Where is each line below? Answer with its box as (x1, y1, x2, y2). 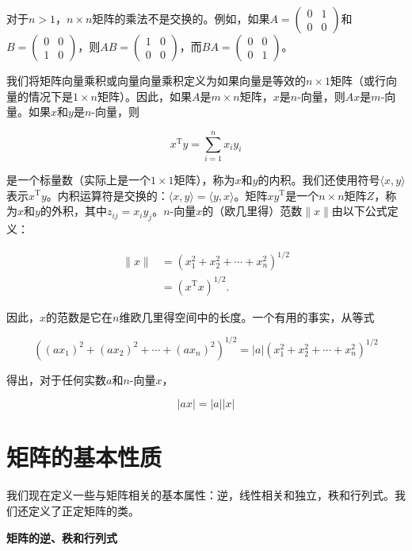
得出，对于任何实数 (6, 371, 106, 387)
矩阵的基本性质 (6, 441, 162, 473)
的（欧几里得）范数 (202, 202, 303, 219)
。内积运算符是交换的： (46, 187, 169, 203)
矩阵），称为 (174, 171, 235, 187)
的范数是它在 (46, 308, 113, 325)
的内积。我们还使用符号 (257, 171, 380, 187)
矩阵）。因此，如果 (97, 87, 192, 104)
